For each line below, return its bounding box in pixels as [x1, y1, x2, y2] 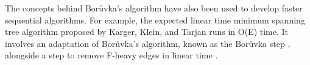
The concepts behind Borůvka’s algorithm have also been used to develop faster [5, 2, 303, 14]
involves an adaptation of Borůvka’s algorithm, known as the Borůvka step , [5, 37, 291, 49]
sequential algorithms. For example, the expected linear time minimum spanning [5, 13, 305, 26]
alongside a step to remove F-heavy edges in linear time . [5, 49, 218, 61]
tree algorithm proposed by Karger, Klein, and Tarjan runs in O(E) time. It [5, 25, 289, 38]
